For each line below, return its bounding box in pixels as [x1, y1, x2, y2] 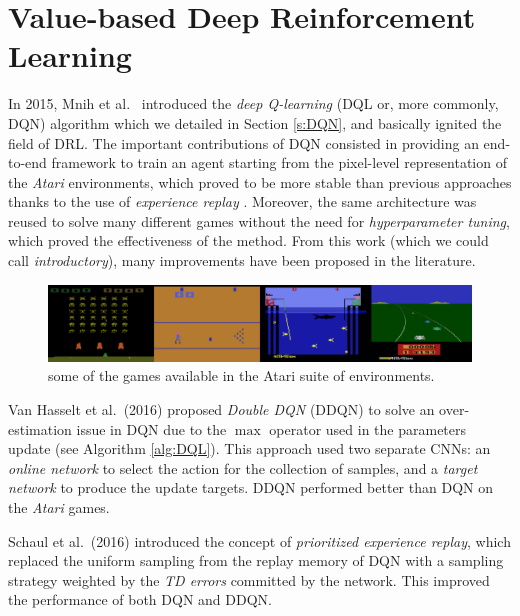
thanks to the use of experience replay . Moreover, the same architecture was [8, 191, 477, 212]
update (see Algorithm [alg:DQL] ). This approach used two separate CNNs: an [8, 438, 491, 459]
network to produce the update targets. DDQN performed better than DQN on [8, 477, 493, 498]
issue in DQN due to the [76, 418, 227, 439]
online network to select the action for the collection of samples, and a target [8, 457, 478, 478]
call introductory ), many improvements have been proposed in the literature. [8, 250, 476, 271]
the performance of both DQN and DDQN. [8, 589, 272, 610]
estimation [8, 418, 72, 439]
